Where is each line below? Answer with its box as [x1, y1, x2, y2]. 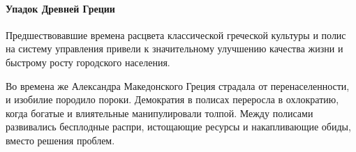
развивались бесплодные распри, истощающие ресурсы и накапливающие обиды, [6, 119, 351, 134]
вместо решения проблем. [6, 132, 115, 147]
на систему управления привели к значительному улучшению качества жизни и [6, 41, 343, 56]
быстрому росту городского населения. [6, 54, 170, 69]
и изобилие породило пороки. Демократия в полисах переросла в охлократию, [6, 92, 339, 107]
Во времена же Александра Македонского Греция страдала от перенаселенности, [6, 78, 350, 93]
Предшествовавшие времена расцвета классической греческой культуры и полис [6, 27, 346, 42]
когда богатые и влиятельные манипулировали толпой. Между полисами [6, 105, 313, 120]
